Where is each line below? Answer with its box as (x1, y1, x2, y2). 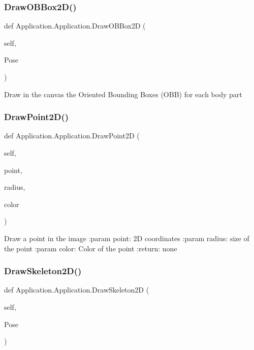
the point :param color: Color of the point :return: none (4, 243, 177, 253)
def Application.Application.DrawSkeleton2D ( (4, 284, 149, 295)
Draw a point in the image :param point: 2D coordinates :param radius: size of (4, 232, 249, 243)
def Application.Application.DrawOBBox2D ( (4, 20, 146, 31)
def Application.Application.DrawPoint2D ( (4, 130, 140, 141)
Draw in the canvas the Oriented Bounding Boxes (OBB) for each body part (4, 89, 242, 99)
